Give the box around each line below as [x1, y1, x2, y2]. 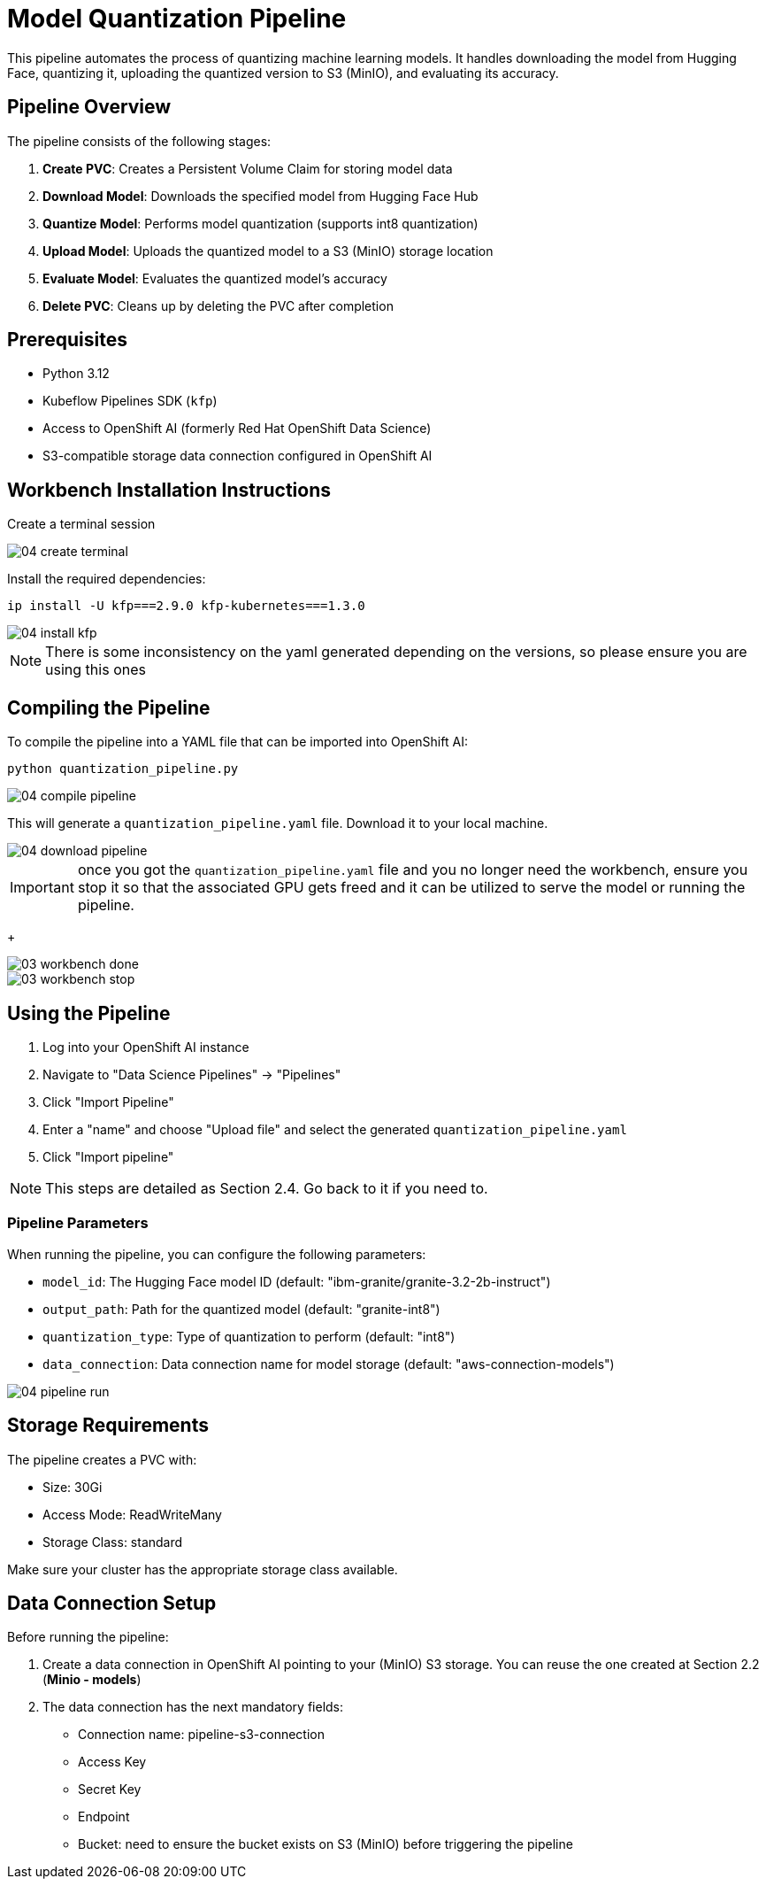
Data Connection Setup [7, 1591, 217, 1614]
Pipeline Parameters [7, 1214, 149, 1233]
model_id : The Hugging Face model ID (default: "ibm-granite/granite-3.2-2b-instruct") [42, 1273, 551, 1289]
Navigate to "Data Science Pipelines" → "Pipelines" [42, 1066, 341, 1082]
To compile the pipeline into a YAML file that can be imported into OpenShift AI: [7, 734, 468, 750]
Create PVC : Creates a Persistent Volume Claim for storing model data [42, 160, 453, 176]
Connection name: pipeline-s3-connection [78, 1727, 325, 1743]
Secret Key [78, 1782, 142, 1797]
